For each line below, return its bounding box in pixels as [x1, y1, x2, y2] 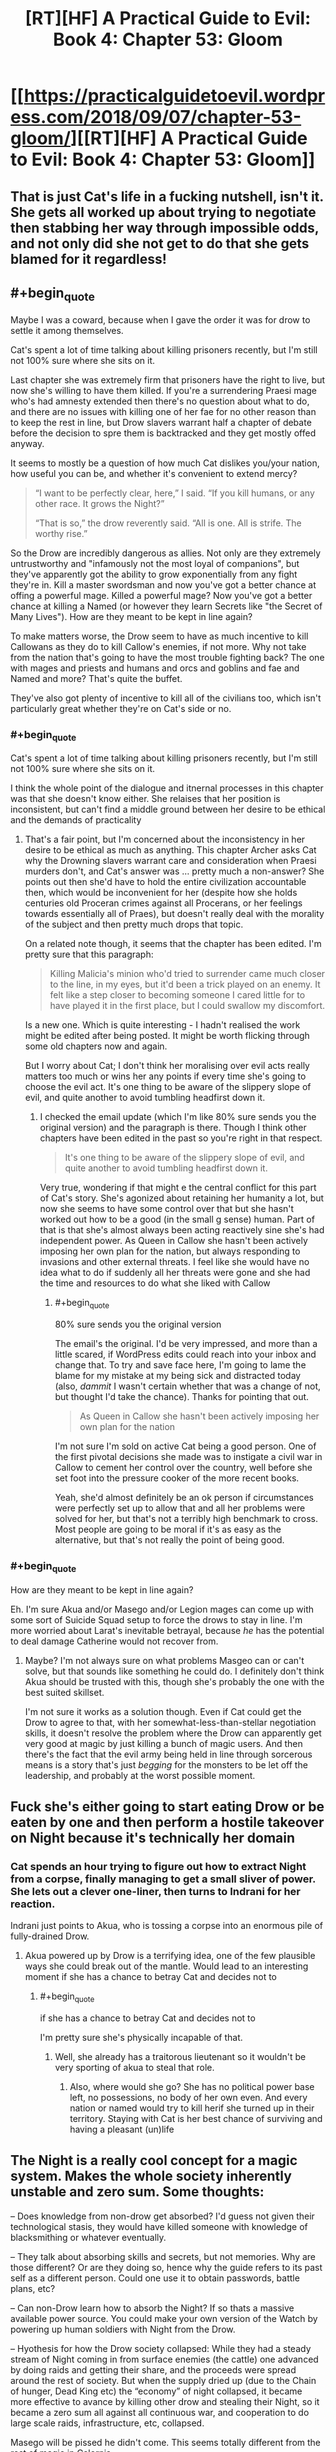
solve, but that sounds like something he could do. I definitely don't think [24, 1665, 325, 1677]
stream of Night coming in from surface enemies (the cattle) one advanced [10, 2353, 319, 2365]
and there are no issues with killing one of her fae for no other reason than [10, 405, 317, 417]
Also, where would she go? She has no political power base [69, 2080, 315, 2092]
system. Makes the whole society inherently [10, 2168, 292, 2185]
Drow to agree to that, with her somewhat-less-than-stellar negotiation [24, 1716, 317, 1728]
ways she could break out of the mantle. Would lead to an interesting [24, 1960, 309, 1972]
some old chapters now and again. [24, 1040, 168, 1052]
